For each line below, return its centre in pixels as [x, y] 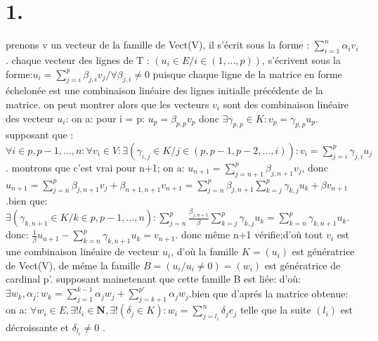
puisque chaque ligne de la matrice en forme [247, 73]
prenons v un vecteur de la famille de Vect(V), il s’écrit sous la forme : [158, 45]
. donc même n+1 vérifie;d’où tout [249, 234]
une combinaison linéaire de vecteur [83, 251]
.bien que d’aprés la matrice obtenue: [268, 293]
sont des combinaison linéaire [286, 104]
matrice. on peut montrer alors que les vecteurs [107, 104]
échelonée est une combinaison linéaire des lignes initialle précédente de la [164, 90]
